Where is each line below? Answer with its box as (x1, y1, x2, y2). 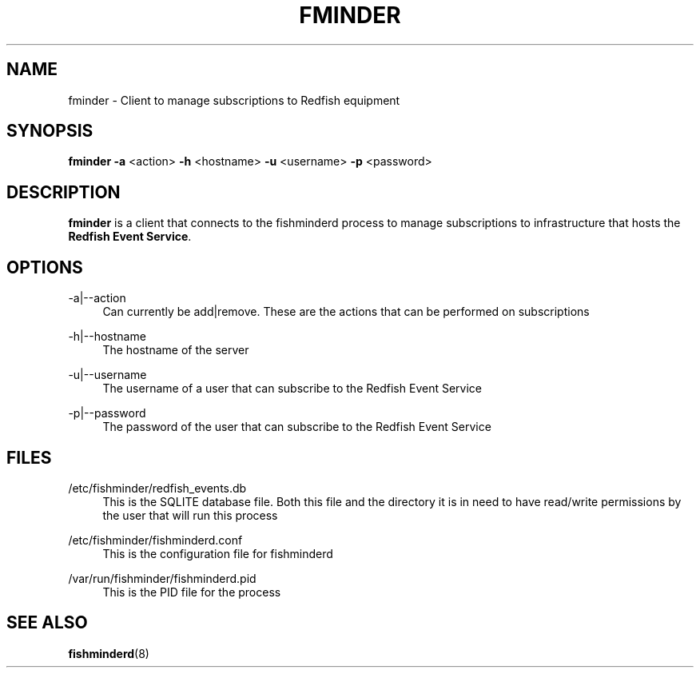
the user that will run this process (102, 508, 278, 522)
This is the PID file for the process (102, 584, 281, 599)
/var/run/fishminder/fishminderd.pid (68, 571, 257, 585)
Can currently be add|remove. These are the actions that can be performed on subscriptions (102, 305, 590, 319)
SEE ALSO (6, 612, 88, 633)
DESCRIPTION (6, 181, 121, 202)
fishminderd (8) (68, 646, 149, 660)
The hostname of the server (102, 343, 249, 357)
